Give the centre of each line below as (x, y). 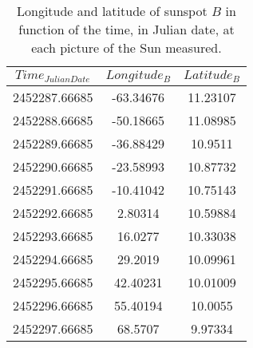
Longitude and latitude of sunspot (112, 11)
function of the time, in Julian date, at (126, 29)
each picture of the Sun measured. (126, 47)
